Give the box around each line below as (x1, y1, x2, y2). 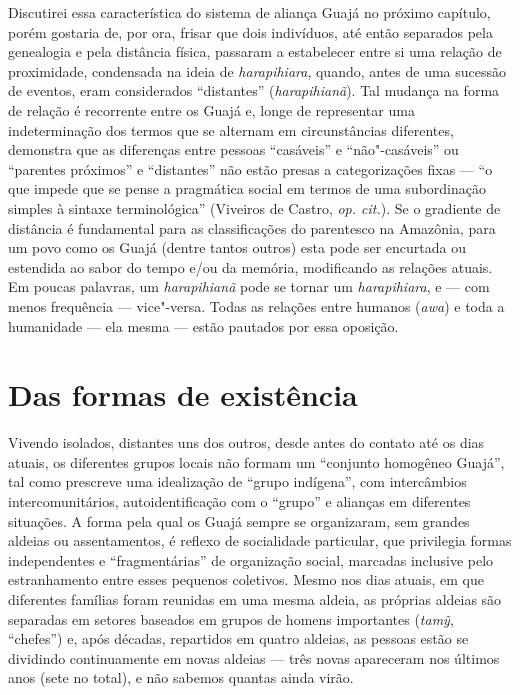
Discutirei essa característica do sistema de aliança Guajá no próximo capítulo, (8, 2, 491, 22)
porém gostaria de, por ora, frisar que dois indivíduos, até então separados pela (8, 21, 493, 42)
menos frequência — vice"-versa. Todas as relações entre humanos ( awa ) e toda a (8, 295, 505, 316)
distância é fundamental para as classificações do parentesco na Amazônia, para (8, 217, 496, 238)
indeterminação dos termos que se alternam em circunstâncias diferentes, (8, 119, 454, 140)
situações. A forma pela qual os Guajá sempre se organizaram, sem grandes (8, 510, 470, 531)
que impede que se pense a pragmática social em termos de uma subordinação (8, 178, 487, 199)
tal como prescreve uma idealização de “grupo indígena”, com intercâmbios (8, 471, 467, 492)
